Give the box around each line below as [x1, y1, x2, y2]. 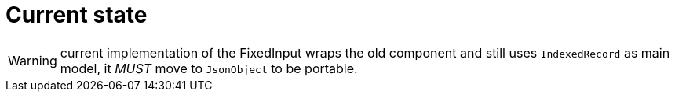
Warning [8, 52, 57, 68]
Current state [5, 2, 148, 28]
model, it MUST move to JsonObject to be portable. [60, 60, 358, 76]
